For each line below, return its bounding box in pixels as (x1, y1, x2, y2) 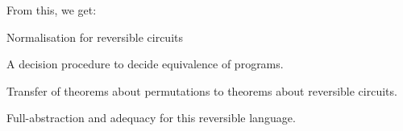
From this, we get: (6, 2, 97, 18)
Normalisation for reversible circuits (6, 28, 183, 45)
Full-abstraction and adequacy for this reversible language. (6, 109, 296, 126)
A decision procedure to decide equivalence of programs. (6, 55, 284, 72)
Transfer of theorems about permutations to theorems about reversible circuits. (6, 82, 397, 99)
